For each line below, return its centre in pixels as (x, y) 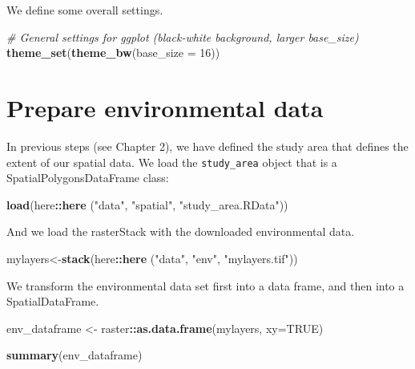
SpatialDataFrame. (53, 301)
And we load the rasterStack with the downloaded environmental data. (181, 231)
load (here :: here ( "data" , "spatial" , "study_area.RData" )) (147, 204)
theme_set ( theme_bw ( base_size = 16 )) (113, 53)
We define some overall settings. (85, 10)
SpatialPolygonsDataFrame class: (88, 178)
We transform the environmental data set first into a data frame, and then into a (205, 285)
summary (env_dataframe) (75, 355)
